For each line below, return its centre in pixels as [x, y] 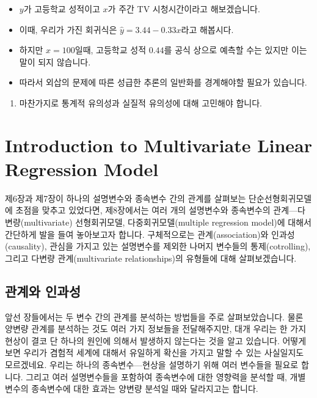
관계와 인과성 [43, 291]
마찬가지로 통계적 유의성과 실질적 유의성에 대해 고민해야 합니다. [140, 102]
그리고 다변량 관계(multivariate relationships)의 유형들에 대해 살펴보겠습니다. [151, 258]
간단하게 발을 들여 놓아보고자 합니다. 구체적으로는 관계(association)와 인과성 [150, 234]
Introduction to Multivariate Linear [159, 145]
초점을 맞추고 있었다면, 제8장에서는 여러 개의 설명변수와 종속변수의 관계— [157, 210]
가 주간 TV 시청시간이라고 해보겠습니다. [184, 9]
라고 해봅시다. [207, 29]
